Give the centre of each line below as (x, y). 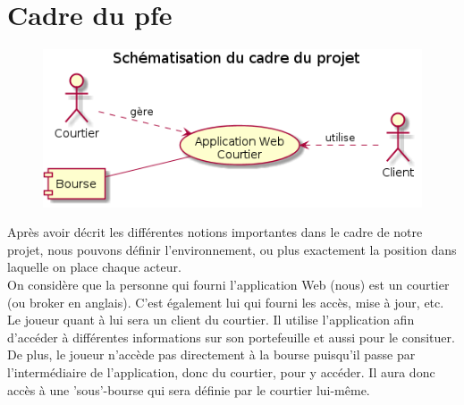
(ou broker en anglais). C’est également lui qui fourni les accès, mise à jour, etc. (226, 302)
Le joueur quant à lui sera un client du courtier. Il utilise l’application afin (211, 320)
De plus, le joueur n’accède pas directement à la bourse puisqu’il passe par (211, 354)
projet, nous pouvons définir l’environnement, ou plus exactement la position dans (232, 249)
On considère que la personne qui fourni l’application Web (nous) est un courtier (228, 284)
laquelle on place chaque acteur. (94, 267)
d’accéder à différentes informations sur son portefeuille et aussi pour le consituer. (231, 337)
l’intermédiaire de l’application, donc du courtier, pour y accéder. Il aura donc (221, 371)
